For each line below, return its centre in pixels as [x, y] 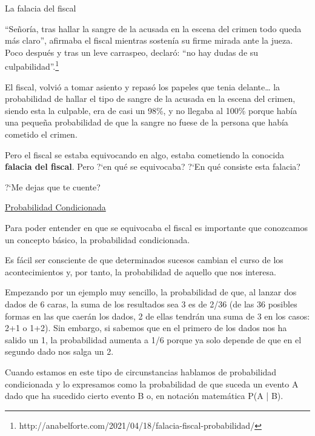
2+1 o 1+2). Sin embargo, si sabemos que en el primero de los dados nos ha [146, 328]
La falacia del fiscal [41, 8]
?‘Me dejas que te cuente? [53, 186]
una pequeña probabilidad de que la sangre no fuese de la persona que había [147, 122]
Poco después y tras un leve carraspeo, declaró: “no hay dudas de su [132, 52]
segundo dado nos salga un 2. [59, 351]
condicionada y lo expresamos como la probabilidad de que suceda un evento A [152, 384]
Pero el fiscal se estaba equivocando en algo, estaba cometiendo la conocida [144, 154]
